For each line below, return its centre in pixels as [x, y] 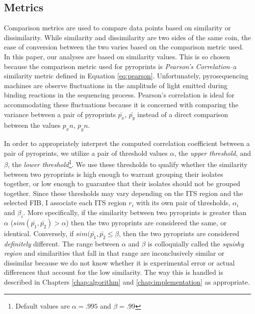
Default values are [43, 305]
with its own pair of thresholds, [183, 203]
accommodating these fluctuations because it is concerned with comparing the [121, 104]
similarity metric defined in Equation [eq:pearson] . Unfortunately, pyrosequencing [126, 76]
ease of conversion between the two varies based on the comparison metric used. [124, 47]
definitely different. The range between [62, 243]
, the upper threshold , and [213, 153]
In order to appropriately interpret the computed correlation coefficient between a [127, 143]
